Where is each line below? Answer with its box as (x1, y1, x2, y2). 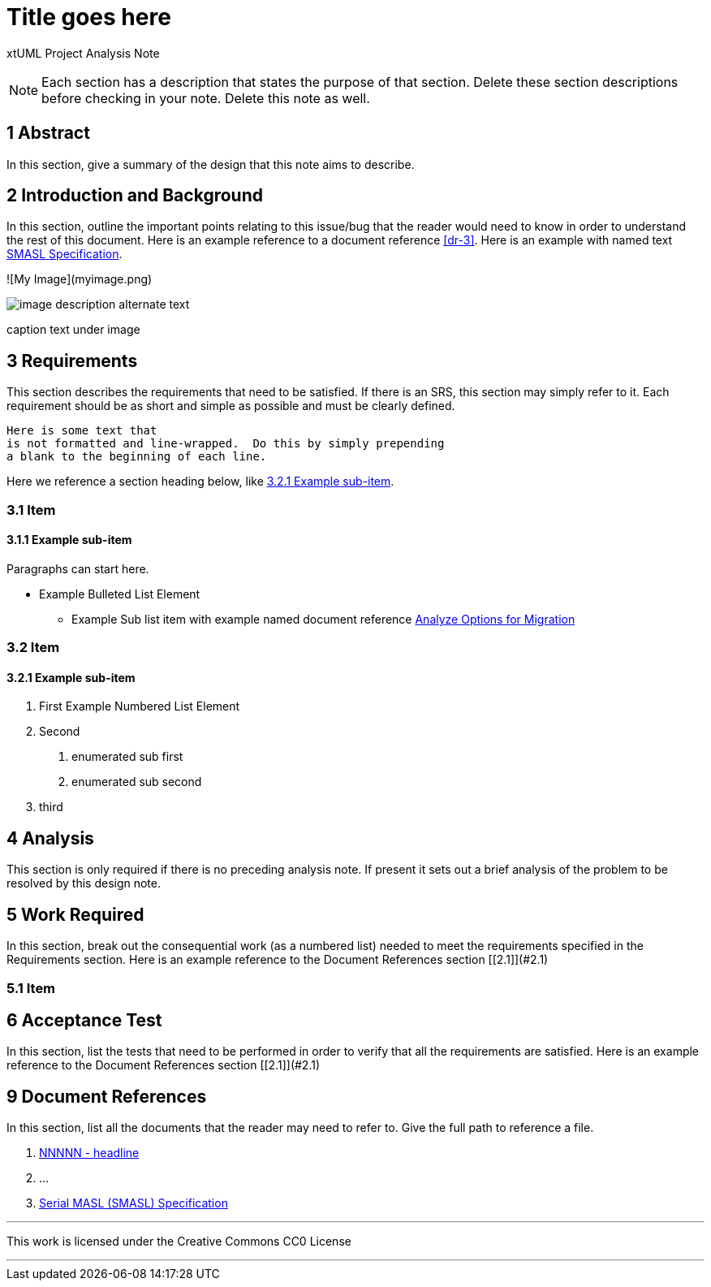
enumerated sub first (71, 749, 183, 764)
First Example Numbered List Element (39, 699, 240, 714)
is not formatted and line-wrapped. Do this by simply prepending (6, 437, 445, 451)
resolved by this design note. (6, 876, 162, 891)
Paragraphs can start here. (6, 561, 149, 576)
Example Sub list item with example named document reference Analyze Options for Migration (71, 611, 575, 626)
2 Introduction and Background (6, 185, 263, 206)
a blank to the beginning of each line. (6, 450, 267, 464)
